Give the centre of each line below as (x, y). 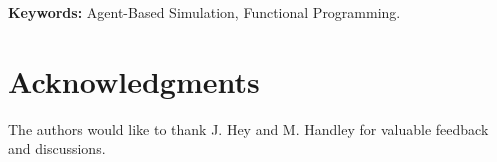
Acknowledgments (134, 80)
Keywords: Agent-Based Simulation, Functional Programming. (204, 12)
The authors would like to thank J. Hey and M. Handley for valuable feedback (248, 128)
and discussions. (57, 148)
